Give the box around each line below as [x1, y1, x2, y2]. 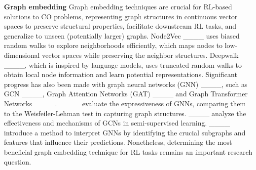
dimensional [4, 49, 40, 60]
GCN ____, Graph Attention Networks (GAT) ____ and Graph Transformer [4, 88, 248, 99]
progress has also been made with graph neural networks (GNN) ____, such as [4, 79, 248, 89]
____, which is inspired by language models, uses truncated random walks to [4, 59, 242, 70]
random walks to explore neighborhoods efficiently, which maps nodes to [4, 40, 222, 50]
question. [4, 156, 31, 167]
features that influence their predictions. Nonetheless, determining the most [4, 137, 232, 147]
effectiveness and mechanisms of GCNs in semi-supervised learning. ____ [4, 118, 230, 128]
